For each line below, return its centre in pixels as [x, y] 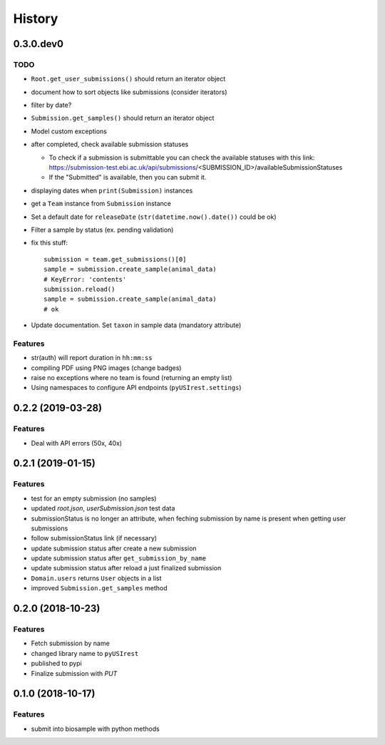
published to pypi [56, 664]
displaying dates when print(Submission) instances [112, 190]
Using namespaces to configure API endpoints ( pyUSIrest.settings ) [136, 388]
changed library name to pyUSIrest [85, 653]
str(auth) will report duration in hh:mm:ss [92, 358]
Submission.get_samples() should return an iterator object [123, 118]
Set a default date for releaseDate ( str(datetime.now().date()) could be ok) [154, 217]
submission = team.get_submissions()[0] [115, 259]
